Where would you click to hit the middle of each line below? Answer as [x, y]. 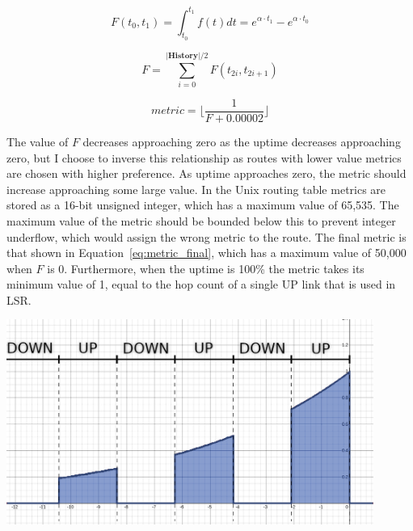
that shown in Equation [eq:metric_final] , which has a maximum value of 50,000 [206, 253]
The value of [38, 141]
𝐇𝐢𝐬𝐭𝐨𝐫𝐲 [183, 55]
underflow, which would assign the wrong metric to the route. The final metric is [206, 236]
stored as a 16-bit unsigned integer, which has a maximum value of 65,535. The [203, 205]
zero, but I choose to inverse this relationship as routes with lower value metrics [204, 157]
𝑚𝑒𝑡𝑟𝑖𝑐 [167, 111]
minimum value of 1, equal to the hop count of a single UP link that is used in [201, 284]
